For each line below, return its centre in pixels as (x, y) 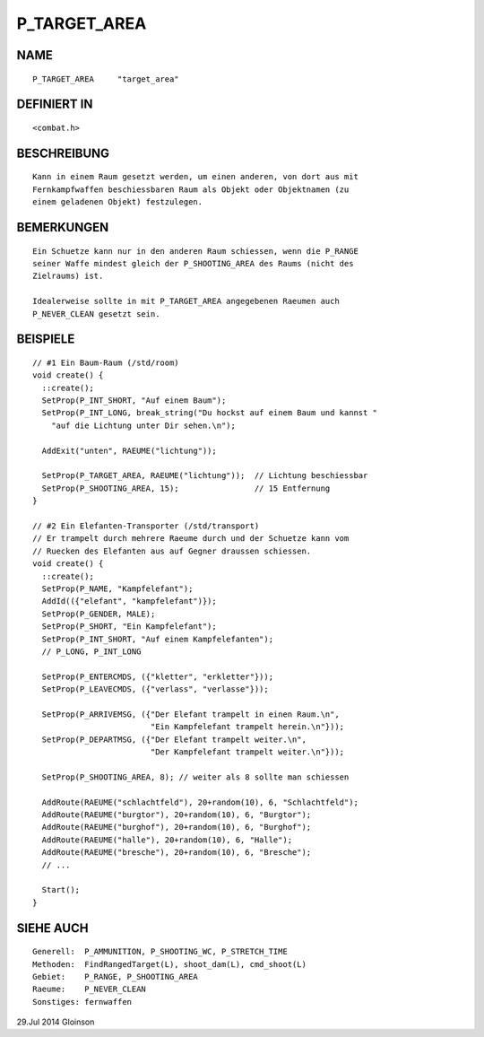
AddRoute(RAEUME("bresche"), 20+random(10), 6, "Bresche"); (177, 853)
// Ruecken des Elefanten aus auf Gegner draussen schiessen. (172, 551)
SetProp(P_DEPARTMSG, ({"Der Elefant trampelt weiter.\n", (174, 739)
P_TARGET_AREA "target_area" (106, 79)
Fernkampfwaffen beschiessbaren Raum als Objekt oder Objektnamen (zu (191, 189)
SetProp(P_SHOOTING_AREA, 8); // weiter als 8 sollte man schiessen (195, 777)
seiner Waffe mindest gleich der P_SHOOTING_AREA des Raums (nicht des (193, 263)
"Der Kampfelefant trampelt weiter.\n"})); (247, 752)
